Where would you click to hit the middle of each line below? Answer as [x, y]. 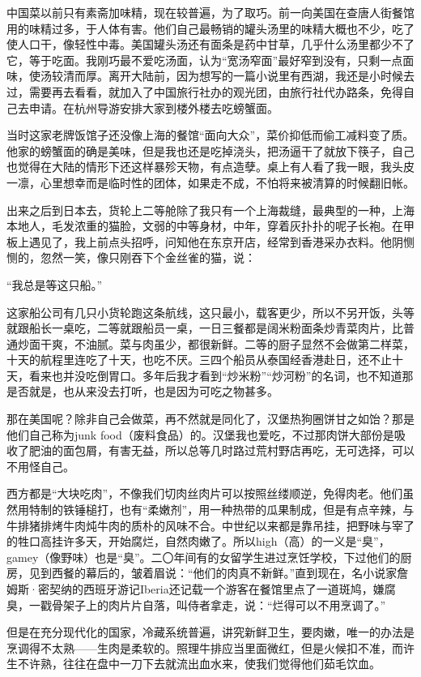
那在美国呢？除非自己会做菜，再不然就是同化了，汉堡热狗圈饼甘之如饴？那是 [210, 419]
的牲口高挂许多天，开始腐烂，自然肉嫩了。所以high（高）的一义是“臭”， [198, 541]
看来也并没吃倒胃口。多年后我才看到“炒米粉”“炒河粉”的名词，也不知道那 [221, 375]
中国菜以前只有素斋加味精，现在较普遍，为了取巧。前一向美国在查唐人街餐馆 [210, 12]
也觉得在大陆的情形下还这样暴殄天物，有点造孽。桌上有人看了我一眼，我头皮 [210, 167]
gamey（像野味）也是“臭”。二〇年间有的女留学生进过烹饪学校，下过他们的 [204, 557]
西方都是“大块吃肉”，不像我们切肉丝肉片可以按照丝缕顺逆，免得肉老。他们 [205, 493]
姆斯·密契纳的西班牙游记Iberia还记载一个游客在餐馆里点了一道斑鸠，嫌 [196, 589]
